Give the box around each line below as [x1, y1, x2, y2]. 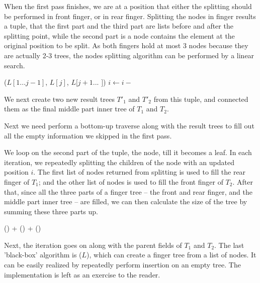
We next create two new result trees [4, 93, 115, 104]
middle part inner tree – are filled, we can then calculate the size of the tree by [4, 196, 247, 207]
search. [4, 60, 25, 70]
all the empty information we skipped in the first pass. [4, 130, 172, 140]
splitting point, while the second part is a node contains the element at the [4, 30, 235, 41]
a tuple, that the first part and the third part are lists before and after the [4, 21, 233, 31]
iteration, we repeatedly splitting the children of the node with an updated [4, 157, 234, 167]
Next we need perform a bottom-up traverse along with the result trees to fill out [4, 120, 254, 130]
